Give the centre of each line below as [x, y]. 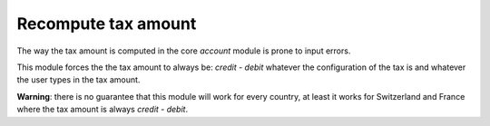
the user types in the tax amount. [78, 80]
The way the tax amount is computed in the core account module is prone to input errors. [184, 51]
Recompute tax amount [107, 24]
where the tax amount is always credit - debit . [103, 110]
